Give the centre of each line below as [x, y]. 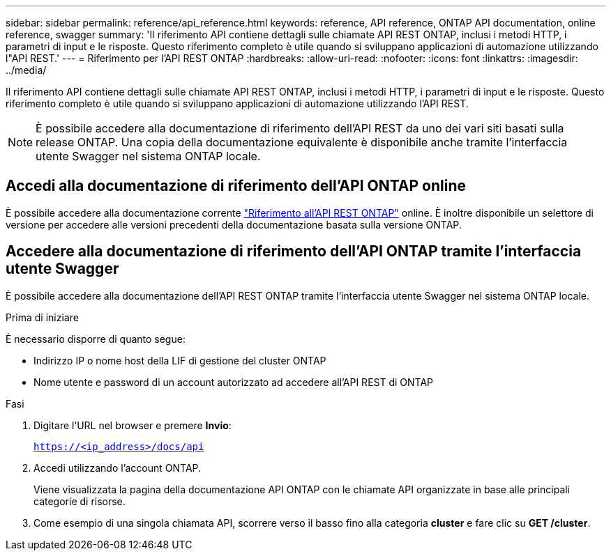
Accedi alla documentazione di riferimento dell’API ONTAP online [236, 186]
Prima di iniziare [42, 317]
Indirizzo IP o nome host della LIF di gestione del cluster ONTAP [180, 360]
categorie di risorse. [80, 501]
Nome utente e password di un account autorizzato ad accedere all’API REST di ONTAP [234, 382]
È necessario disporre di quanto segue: [96, 339]
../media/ [26, 70]
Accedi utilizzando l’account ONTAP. [118, 468]
